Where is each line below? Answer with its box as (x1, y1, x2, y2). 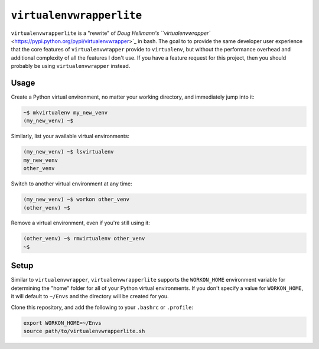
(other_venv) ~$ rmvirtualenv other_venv (23, 235, 145, 242)
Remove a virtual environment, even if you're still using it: (11, 219, 150, 227)
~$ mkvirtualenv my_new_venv (23, 109, 108, 116)
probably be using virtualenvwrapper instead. (11, 63, 131, 70)
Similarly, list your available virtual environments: (11, 133, 130, 140)
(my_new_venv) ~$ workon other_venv (23, 196, 130, 203)
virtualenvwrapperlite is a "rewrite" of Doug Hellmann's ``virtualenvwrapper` (11, 30, 211, 37)
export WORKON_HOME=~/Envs (23, 319, 102, 326)
